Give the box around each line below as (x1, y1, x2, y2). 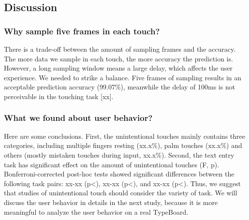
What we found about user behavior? (4, 112, 153, 124)
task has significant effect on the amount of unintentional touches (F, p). (4, 159, 220, 169)
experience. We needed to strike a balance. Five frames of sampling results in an (4, 72, 242, 82)
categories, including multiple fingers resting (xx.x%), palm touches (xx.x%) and (4, 140, 242, 150)
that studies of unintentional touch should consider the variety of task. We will (4, 188, 237, 198)
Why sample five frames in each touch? (4, 25, 160, 37)
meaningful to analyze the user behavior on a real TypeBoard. (4, 206, 189, 217)
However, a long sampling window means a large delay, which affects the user (4, 63, 233, 73)
